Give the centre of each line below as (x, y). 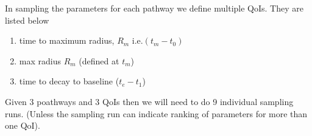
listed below (27, 20)
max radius (40, 60)
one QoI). (23, 125)
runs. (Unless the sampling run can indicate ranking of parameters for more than (156, 113)
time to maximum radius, (67, 40)
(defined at (99, 60)
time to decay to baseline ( (69, 81)
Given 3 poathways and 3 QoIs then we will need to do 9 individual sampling (149, 101)
